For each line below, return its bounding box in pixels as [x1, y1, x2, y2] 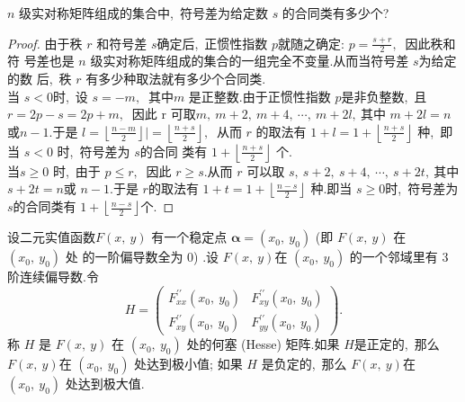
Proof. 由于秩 [7, 33, 83, 52]
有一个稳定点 [151, 228, 228, 246]
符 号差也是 [7, 51, 75, 70]
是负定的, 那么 [261, 354, 347, 373]
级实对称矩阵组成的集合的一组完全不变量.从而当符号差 [90, 51, 409, 70]
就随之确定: [278, 33, 344, 52]
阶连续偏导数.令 [7, 267, 99, 286]
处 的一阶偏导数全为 [65, 247, 183, 266]
